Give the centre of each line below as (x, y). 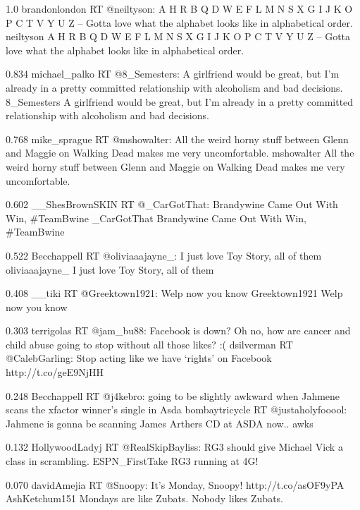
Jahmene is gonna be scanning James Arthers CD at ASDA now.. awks (160, 423)
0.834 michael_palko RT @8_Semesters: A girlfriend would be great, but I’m (173, 74)
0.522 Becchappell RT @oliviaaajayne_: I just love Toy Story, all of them (164, 255)
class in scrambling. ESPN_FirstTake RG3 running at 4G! (132, 461)
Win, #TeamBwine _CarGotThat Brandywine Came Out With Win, (156, 218)
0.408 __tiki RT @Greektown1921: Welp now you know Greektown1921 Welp (174, 293)
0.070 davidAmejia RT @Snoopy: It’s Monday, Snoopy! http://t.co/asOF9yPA (175, 484)
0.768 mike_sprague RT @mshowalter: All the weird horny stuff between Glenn (177, 139)
